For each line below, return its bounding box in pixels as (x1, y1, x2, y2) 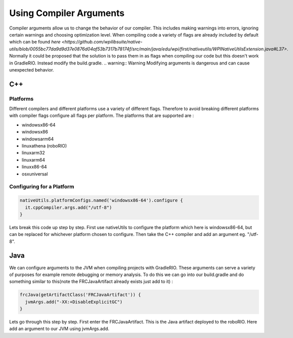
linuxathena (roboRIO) (21, 143, 67, 148)
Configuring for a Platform (9, 183, 74, 190)
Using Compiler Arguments (9, 7, 125, 18)
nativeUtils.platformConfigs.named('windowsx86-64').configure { (19, 197, 183, 203)
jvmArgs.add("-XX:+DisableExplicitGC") (25, 299, 123, 304)
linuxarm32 (21, 150, 45, 156)
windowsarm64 (21, 135, 54, 142)
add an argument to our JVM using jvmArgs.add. (9, 325, 110, 332)
